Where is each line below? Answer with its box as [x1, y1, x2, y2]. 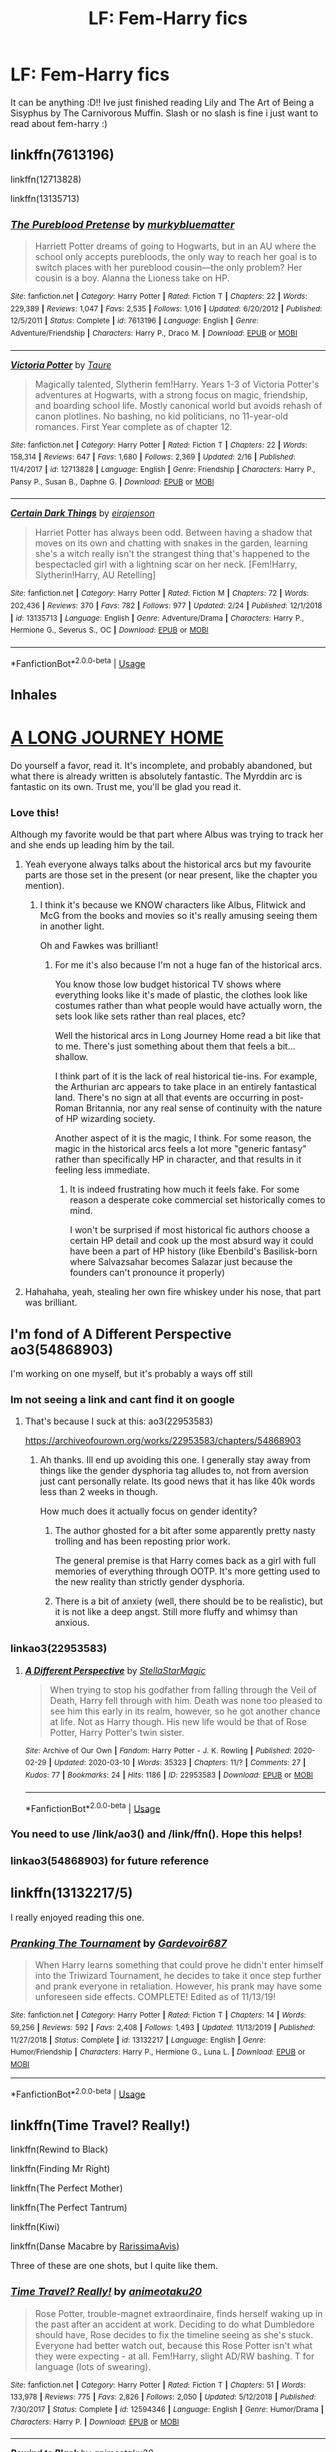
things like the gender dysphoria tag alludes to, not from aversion [39, 1465, 309, 1477]
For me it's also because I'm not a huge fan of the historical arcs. [54, 959, 323, 971]
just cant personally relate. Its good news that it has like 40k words [39, 1475, 316, 1487]
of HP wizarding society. [54, 1113, 156, 1125]
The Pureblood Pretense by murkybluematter [10, 217, 235, 231]
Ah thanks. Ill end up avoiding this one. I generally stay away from [39, 1454, 311, 1466]
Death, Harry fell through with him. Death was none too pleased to [49, 1694, 323, 1706]
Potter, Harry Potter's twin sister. [49, 1726, 185, 1738]
